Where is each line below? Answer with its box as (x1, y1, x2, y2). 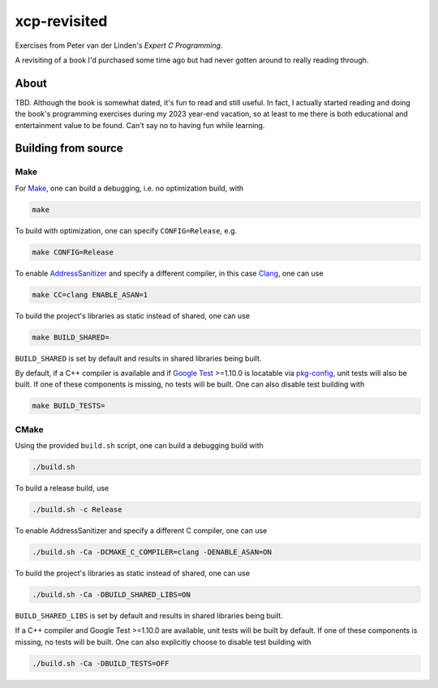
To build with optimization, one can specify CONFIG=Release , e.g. (15, 225, 238, 235)
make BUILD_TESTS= (32, 401, 105, 411)
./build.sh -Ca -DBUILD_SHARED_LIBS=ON (32, 590, 191, 600)
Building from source (15, 142, 123, 156)
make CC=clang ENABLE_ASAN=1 (32, 290, 148, 299)
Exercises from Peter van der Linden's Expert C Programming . (15, 41, 223, 50)
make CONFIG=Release (32, 247, 114, 257)
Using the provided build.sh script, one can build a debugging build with (15, 441, 264, 451)
